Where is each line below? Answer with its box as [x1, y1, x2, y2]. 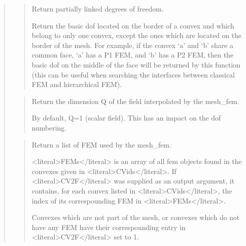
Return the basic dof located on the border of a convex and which [32, 20, 234, 30]
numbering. [32, 122, 67, 132]
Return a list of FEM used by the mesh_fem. [32, 139, 171, 149]
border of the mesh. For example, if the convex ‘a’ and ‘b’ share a [32, 39, 233, 50]
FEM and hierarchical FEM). [32, 79, 122, 89]
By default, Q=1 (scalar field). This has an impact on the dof [32, 112, 221, 123]
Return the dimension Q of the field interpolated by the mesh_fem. [32, 95, 239, 106]
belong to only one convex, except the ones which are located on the [32, 30, 241, 40]
